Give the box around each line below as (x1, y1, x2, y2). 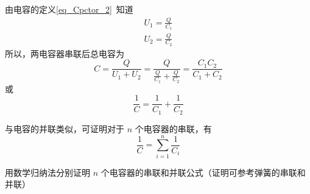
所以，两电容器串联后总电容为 (5, 47, 124, 59)
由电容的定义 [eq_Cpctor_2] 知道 (5, 3, 133, 15)
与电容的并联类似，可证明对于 (5, 122, 124, 135)
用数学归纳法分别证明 (5, 166, 90, 178)
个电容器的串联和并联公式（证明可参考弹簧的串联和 (100, 166, 306, 178)
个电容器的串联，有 (135, 122, 212, 135)
